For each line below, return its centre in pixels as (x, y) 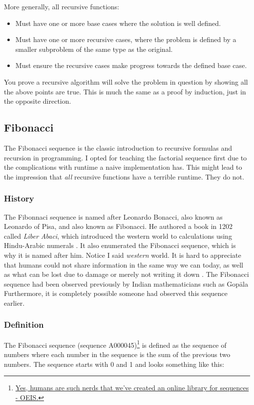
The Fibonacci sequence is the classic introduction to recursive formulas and (118, 147)
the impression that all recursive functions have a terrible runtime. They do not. (124, 176)
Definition (24, 325)
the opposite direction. (38, 101)
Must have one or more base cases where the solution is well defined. (118, 23)
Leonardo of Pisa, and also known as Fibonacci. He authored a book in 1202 (118, 226)
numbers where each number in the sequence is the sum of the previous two (117, 354)
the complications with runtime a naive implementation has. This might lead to (123, 167)
